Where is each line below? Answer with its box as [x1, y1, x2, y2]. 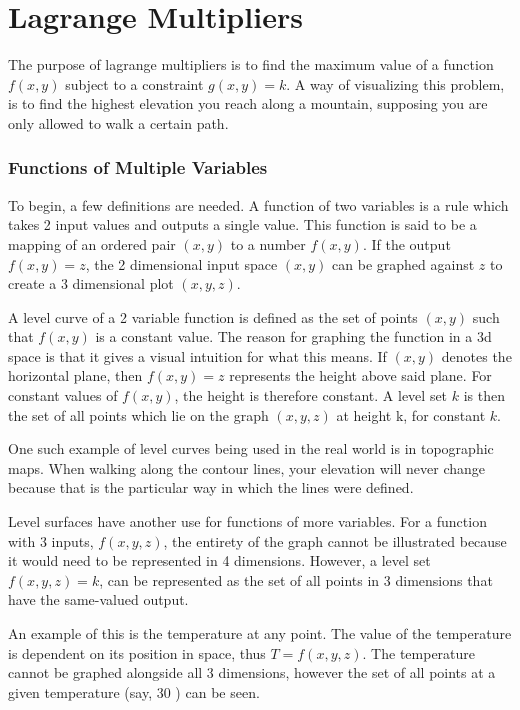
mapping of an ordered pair [8, 233, 176, 254]
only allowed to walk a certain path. [8, 112, 229, 133]
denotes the [441, 345, 512, 366]
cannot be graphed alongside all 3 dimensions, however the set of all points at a [8, 662, 496, 683]
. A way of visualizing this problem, [286, 73, 505, 94]
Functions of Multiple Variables [8, 155, 268, 180]
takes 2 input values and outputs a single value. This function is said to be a [8, 214, 477, 235]
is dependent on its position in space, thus [8, 642, 266, 663]
